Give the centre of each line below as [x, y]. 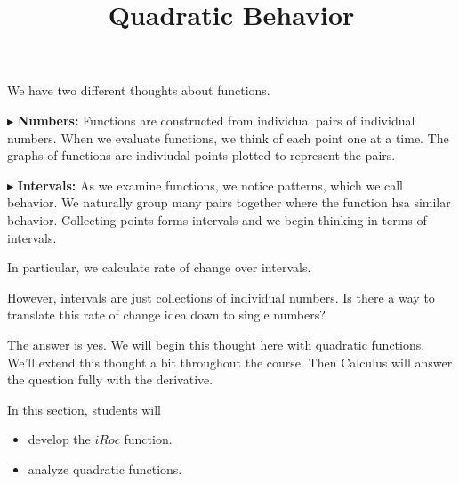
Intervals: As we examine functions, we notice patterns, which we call [210, 185]
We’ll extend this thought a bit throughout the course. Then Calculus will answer [230, 362]
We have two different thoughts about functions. [139, 90]
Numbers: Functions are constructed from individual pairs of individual [216, 120]
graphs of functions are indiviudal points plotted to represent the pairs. [201, 155]
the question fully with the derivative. [110, 379]
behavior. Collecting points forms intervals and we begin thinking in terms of [217, 219]
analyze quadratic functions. [105, 468]
